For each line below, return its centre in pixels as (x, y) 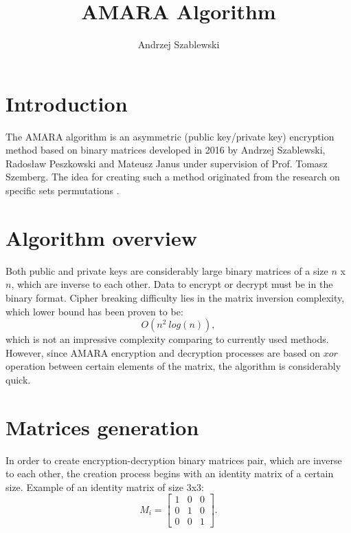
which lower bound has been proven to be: (94, 311)
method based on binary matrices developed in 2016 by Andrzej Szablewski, (166, 150)
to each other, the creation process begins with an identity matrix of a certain (170, 473)
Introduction (67, 103)
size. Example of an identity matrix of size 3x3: (105, 487)
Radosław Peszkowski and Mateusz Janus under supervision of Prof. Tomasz (167, 163)
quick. (18, 379)
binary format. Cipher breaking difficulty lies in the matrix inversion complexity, (175, 297)
